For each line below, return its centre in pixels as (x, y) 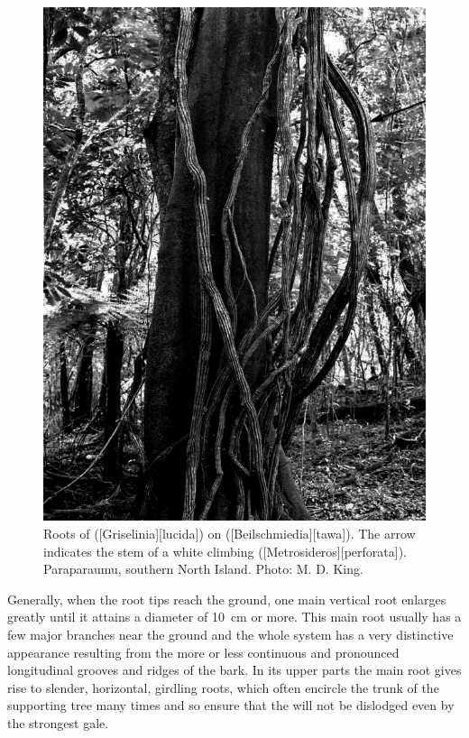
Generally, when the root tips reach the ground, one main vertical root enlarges (227, 599)
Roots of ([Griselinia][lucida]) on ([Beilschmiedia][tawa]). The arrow (230, 534)
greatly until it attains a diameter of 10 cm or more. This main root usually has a (234, 617)
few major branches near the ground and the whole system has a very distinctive (230, 634)
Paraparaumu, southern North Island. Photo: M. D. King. (203, 569)
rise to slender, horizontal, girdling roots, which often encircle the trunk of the (223, 687)
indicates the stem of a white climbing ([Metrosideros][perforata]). (225, 551)
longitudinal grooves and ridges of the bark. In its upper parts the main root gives (234, 670)
